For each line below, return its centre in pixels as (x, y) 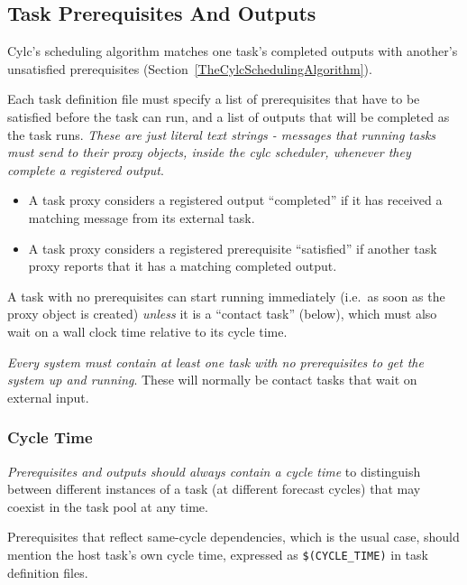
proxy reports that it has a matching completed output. (183, 266)
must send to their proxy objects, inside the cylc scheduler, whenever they (209, 152)
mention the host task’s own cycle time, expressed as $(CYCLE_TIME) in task (218, 554)
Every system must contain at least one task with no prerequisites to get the (215, 362)
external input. (48, 397)
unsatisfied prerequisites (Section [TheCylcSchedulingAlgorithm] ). (190, 68)
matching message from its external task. (142, 217)
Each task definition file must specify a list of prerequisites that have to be (214, 99)
